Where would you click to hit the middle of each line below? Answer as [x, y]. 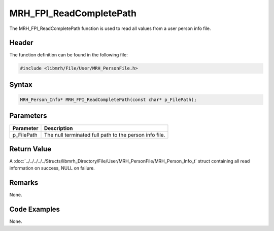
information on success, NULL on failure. [52, 168]
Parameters [28, 116]
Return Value [30, 149]
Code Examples [35, 209]
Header [21, 43]
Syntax [21, 85]
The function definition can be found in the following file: [68, 55]
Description [58, 128]
